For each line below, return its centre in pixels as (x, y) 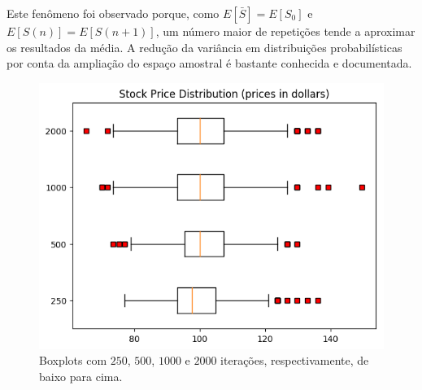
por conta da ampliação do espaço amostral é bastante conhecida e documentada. (209, 63)
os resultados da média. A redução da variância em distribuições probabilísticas (204, 47)
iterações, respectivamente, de (295, 360)
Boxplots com (73, 360)
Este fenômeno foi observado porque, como (113, 13)
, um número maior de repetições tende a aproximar (285, 31)
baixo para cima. (81, 376)
